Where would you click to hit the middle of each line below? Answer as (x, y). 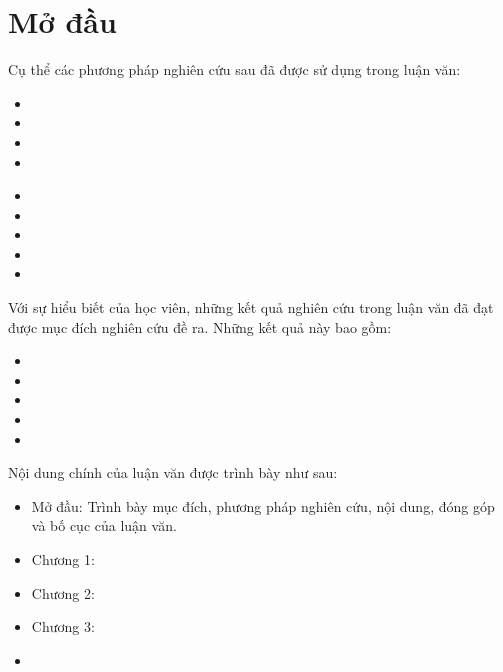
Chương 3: (63, 626)
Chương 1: (63, 559)
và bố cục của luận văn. (104, 525)
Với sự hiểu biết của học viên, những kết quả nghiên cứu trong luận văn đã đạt (251, 307)
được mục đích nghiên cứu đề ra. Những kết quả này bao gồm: (200, 326)
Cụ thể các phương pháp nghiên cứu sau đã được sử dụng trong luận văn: (234, 69)
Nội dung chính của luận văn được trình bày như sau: (173, 472)
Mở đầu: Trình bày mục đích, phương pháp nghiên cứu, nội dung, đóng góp (263, 505)
